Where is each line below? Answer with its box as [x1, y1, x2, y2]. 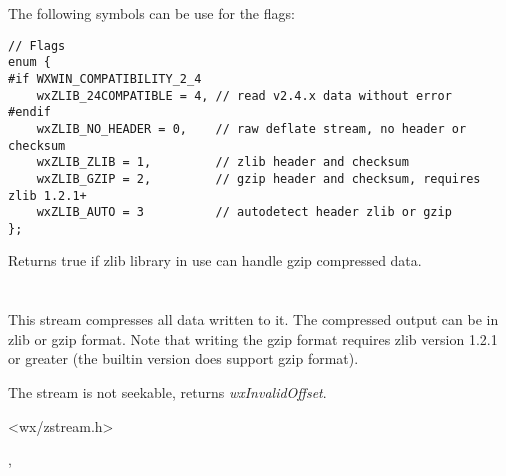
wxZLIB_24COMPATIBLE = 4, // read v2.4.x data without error [36, 88, 452, 103]
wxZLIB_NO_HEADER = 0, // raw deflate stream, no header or [36, 121, 467, 136]
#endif [8, 105, 51, 120]
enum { [8, 55, 51, 70]
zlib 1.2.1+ [8, 188, 87, 203]
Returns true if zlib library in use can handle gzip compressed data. [8, 250, 422, 271]
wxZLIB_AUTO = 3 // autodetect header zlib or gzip [36, 205, 452, 220]
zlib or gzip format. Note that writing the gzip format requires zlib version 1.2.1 [8, 328, 498, 349]
